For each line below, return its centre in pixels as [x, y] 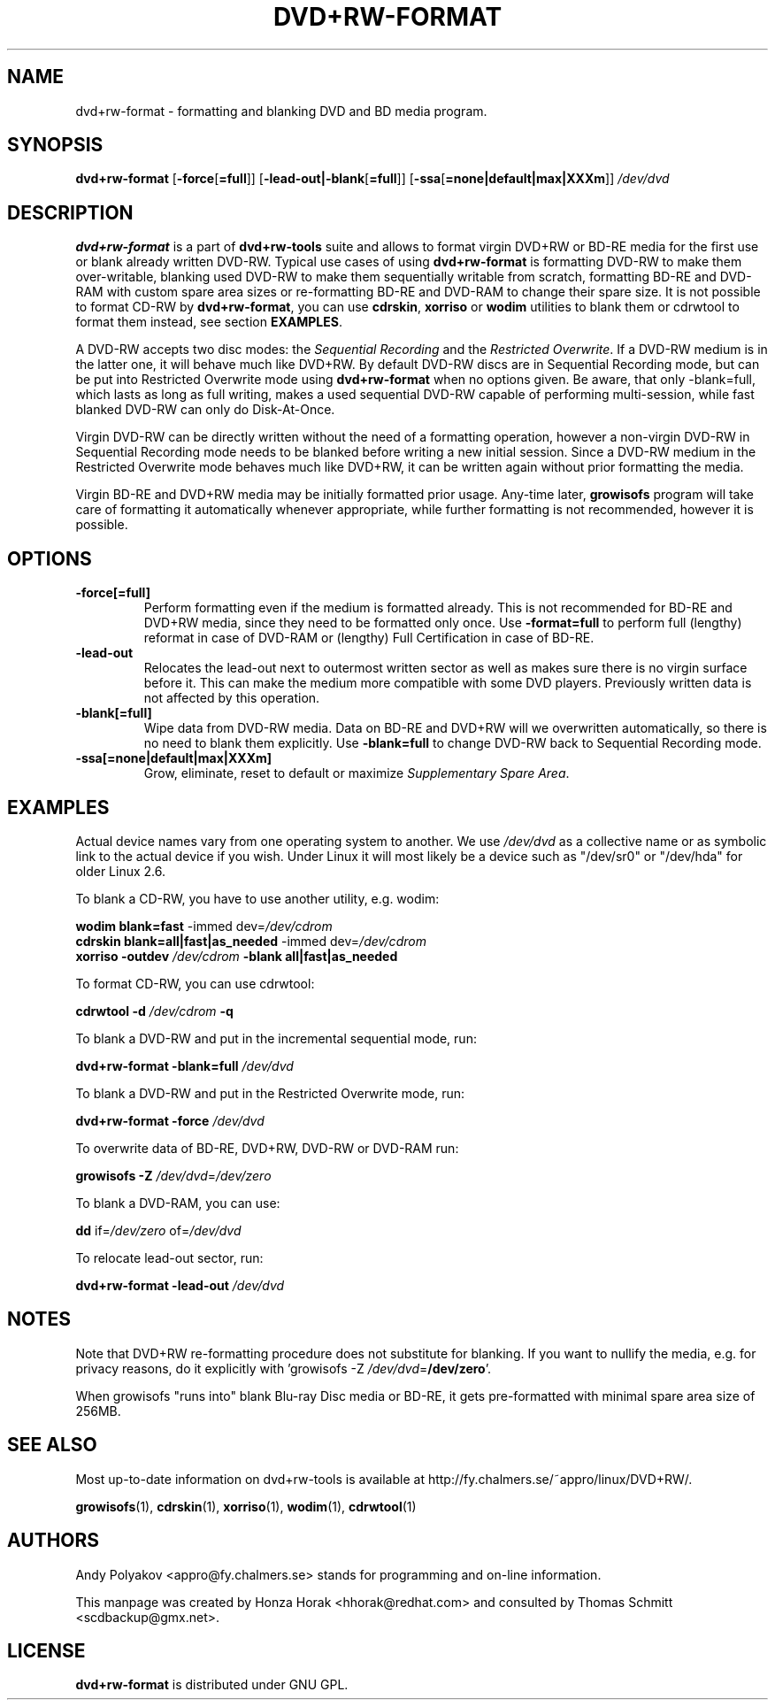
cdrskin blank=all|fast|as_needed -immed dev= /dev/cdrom [251, 941]
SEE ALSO [52, 1445]
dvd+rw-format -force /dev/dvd [170, 1120]
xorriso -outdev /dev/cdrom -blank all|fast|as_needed [237, 956]
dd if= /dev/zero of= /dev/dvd [158, 1230]
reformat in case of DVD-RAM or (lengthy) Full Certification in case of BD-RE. [369, 638]
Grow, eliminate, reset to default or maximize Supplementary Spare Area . [357, 773]
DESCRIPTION [70, 212]
